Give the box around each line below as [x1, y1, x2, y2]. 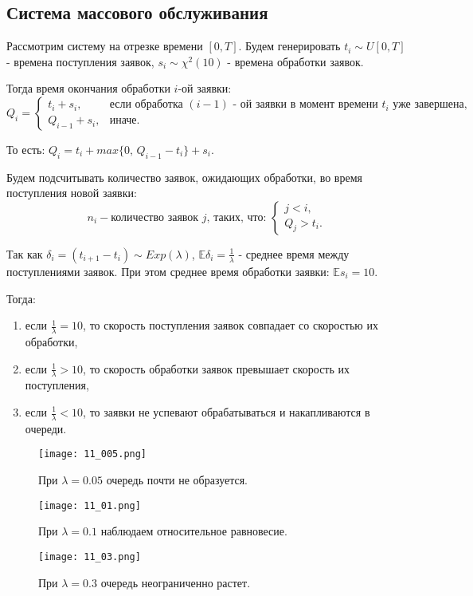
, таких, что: [206, 211, 267, 223]
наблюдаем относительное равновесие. [100, 523, 287, 539]
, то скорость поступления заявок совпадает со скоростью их [83, 317, 378, 334]
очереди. [25, 420, 67, 436]
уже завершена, [393, 99, 467, 111]
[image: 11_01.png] [38, 499, 141, 511]
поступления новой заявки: [6, 184, 137, 201]
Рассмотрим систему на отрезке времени [6, 37, 203, 54]
